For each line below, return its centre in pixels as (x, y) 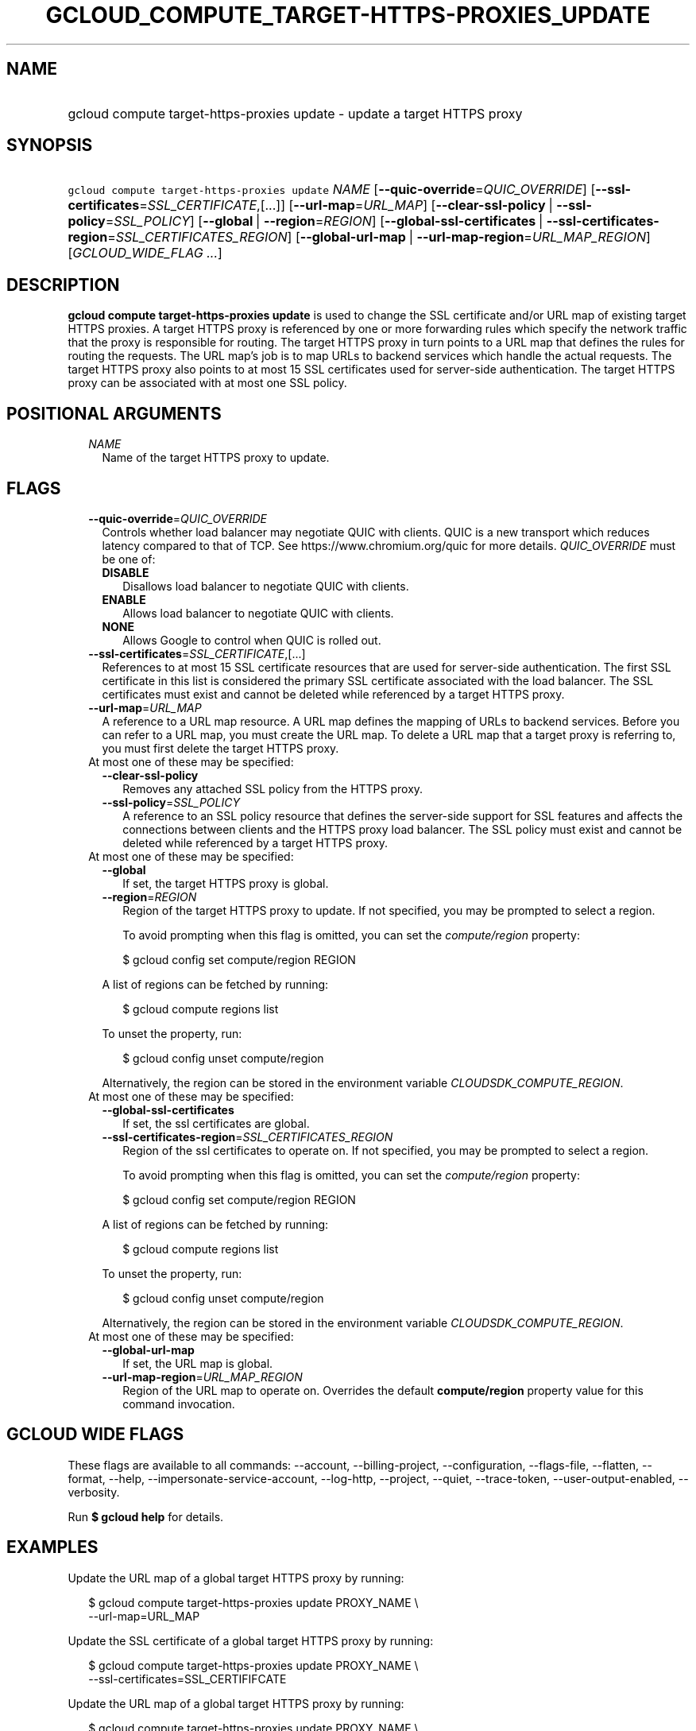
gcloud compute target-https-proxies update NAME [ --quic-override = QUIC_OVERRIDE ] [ (332, 190)
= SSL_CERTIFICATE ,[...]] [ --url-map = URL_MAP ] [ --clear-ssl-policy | (346, 205)
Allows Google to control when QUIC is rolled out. (252, 640)
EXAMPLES (52, 1547)
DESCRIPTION (63, 285)
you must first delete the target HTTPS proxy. (220, 748)
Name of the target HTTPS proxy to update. (216, 458)
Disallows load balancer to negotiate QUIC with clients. (266, 586)
